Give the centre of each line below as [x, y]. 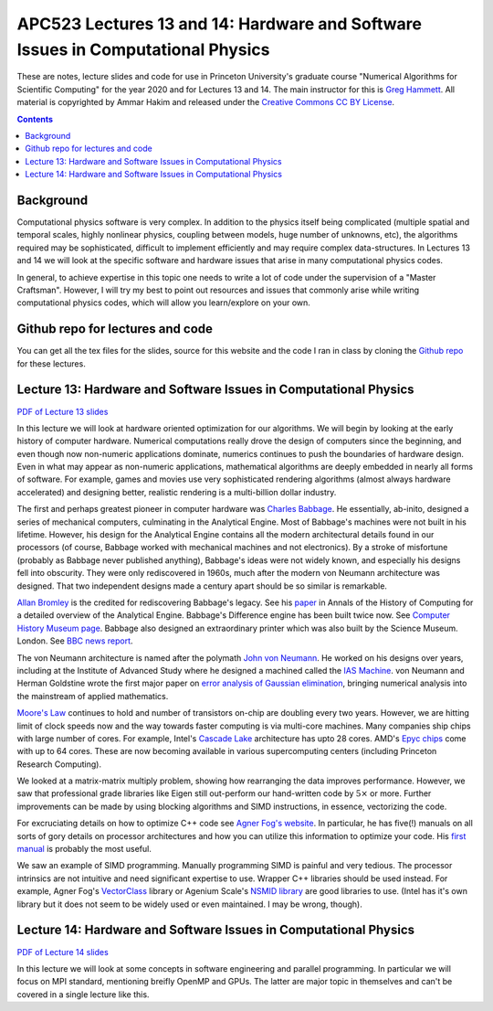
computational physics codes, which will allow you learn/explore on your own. [163, 303]
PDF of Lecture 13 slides [63, 411]
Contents [35, 119]
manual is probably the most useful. [84, 849]
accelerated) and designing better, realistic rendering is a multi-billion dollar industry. [177, 492]
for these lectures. [51, 363]
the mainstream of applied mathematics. [93, 696]
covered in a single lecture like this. [83, 994]
